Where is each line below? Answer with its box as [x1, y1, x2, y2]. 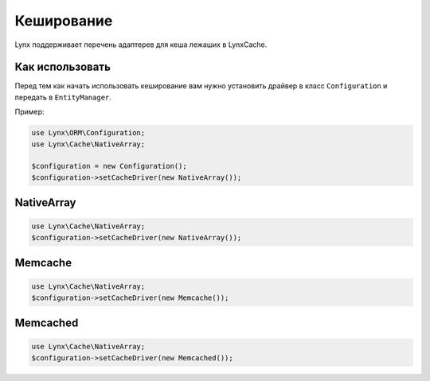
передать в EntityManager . [14, 92, 111, 102]
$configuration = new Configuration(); [31, 161, 187, 171]
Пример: [14, 107, 45, 117]
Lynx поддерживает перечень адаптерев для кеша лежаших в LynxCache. [14, 40, 268, 49]
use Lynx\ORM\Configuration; [31, 128, 146, 138]
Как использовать [14, 60, 111, 74]
